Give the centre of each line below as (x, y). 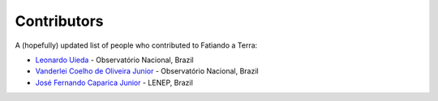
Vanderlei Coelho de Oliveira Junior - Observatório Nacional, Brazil (147, 71)
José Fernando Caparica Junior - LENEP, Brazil (114, 82)
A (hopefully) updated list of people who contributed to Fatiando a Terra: (136, 45)
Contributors (60, 21)
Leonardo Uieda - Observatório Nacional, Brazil (114, 60)
